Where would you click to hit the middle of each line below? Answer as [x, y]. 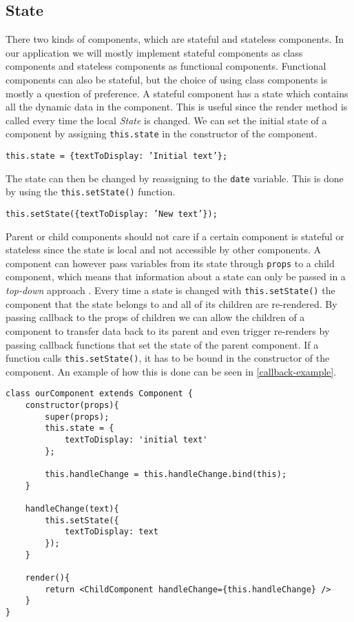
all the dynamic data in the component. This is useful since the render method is [177, 107]
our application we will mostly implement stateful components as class [154, 52]
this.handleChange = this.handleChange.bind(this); [166, 474]
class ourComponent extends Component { [100, 394]
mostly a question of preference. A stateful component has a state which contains [177, 93]
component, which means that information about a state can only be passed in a [176, 276]
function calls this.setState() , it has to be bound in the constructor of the [168, 358]
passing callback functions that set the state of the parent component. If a [162, 344]
